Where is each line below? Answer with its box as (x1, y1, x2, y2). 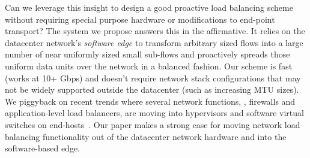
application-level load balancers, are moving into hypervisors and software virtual (5, 107, 304, 119)
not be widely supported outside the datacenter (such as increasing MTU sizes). (5, 83, 299, 96)
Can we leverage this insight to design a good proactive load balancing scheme (5, 1, 293, 13)
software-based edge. (5, 142, 81, 154)
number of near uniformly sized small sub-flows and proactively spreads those (5, 48, 290, 60)
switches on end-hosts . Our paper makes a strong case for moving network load (5, 118, 300, 130)
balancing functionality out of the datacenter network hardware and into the (5, 130, 287, 142)
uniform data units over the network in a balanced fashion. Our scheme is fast (5, 59, 293, 72)
